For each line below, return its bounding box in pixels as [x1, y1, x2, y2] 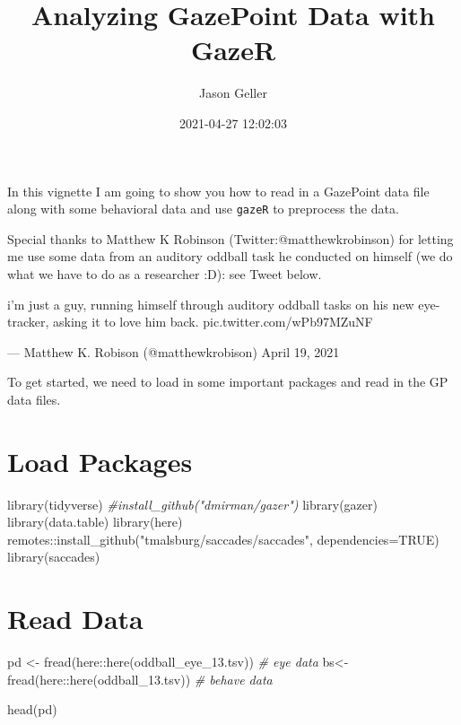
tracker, [7, 312, 49, 331]
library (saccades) [7, 547, 100, 566]
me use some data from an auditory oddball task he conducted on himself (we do [7, 247, 453, 266]
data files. [7, 389, 61, 408]
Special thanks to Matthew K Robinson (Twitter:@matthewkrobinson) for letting [7, 229, 454, 248]
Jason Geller [199, 83, 267, 102]
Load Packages [7, 442, 193, 479]
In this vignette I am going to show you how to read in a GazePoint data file [7, 181, 430, 200]
